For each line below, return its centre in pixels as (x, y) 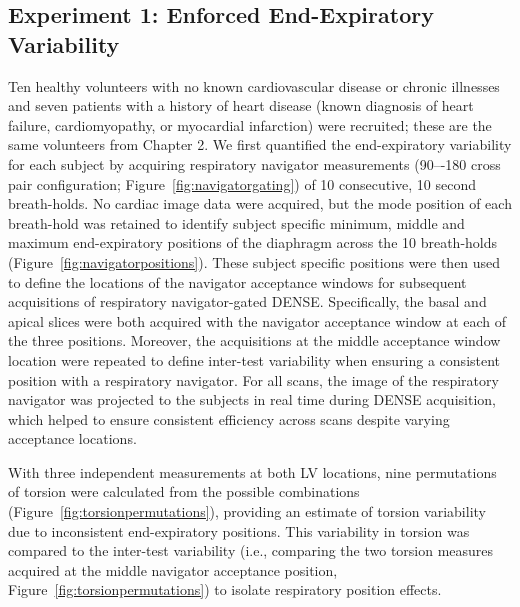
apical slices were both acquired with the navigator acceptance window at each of (257, 320)
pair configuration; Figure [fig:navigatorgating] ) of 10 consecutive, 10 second (242, 183)
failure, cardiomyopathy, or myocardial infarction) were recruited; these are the (250, 124)
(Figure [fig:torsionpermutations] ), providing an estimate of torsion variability (247, 511)
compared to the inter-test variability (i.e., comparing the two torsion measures (251, 550)
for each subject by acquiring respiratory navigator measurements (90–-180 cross (254, 163)
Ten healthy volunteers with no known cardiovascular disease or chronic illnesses (254, 85)
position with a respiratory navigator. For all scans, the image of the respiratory (253, 379)
